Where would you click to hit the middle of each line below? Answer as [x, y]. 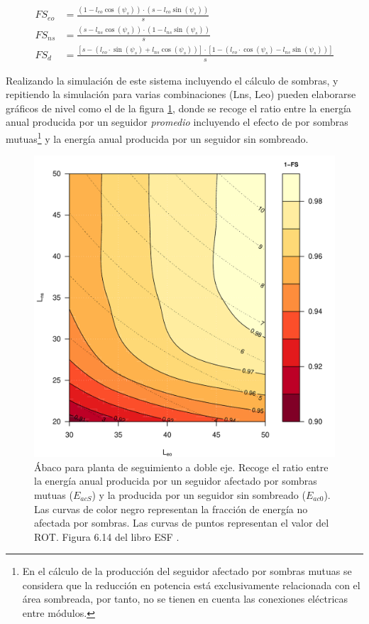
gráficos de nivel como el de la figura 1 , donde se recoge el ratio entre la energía [178, 108]
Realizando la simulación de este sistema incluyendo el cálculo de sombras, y [172, 80]
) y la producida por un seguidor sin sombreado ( [199, 494]
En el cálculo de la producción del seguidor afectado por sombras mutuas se [187, 571]
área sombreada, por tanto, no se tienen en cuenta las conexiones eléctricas [185, 599]
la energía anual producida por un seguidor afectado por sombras [176, 481]
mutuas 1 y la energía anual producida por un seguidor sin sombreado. [157, 137]
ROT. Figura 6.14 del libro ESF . [107, 536]
